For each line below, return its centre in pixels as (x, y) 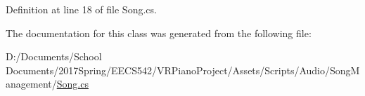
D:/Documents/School (54, 56)
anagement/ (31, 84)
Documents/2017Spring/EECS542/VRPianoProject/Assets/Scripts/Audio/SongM (183, 70)
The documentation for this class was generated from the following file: (159, 33)
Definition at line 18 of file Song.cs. (81, 9)
